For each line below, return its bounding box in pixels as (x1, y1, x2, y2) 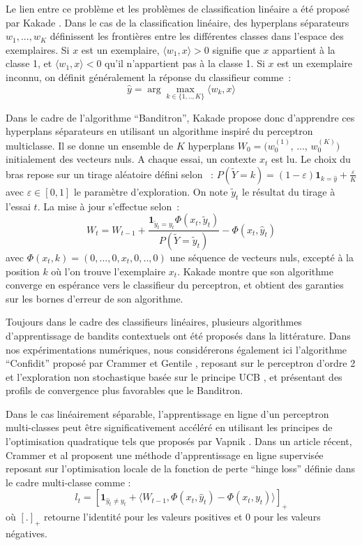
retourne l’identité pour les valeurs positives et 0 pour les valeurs (44, 509, 321, 524)
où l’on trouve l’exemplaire (51, 263, 166, 278)
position (6, 263, 40, 278)
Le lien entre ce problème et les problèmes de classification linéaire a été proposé (6, 1, 350, 15)
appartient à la (271, 42, 335, 57)
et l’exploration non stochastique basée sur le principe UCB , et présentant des (6, 369, 342, 384)
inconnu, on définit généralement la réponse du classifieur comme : (6, 69, 292, 84)
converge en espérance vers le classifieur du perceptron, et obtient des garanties (6, 277, 344, 292)
